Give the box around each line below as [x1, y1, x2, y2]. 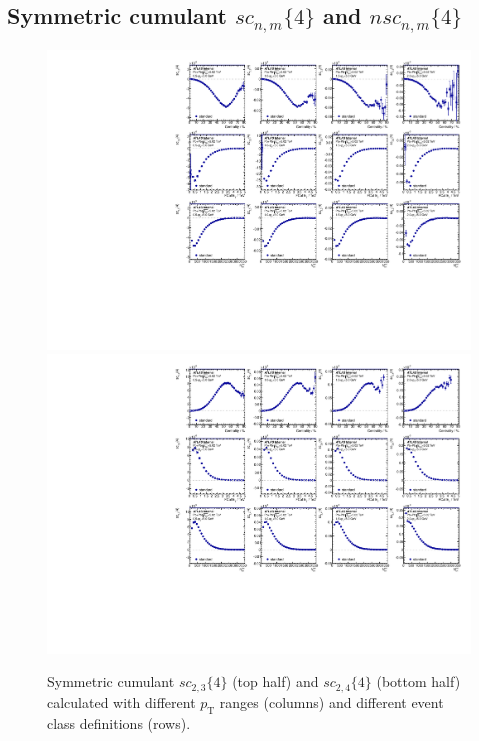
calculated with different [47, 691, 196, 712]
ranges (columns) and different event [219, 691, 444, 712]
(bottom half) [376, 671, 461, 692]
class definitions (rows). [47, 712, 191, 733]
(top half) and [232, 671, 319, 692]
